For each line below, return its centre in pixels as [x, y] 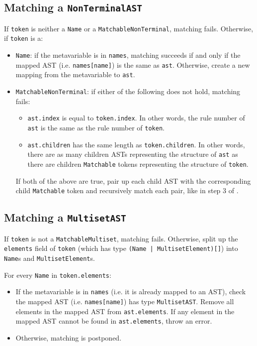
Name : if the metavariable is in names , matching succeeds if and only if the [128, 55]
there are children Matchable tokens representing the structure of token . [138, 164]
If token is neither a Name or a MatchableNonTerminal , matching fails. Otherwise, [129, 28]
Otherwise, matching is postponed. [69, 337]
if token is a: [24, 38]
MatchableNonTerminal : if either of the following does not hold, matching [128, 91]
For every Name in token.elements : [58, 275]
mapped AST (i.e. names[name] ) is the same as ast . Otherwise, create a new [133, 64]
